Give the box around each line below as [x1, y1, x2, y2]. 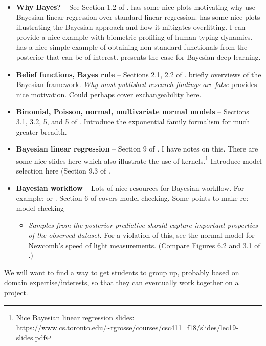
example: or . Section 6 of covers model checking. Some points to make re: [16, 192, 249, 203]
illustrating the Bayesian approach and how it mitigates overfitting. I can [16, 21, 246, 32]
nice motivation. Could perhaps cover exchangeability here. [16, 89, 202, 99]
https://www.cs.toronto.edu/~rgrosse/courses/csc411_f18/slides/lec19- [16, 322, 238, 333]
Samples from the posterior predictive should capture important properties [28, 220, 258, 230]
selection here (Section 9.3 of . [16, 165, 110, 176]
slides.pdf [16, 332, 46, 342]
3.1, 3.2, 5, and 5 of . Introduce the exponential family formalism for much [16, 116, 250, 126]
